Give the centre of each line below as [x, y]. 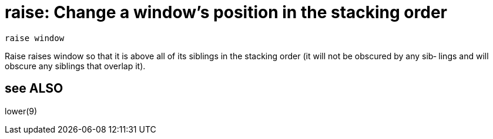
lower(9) [21, 111]
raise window [35, 38]
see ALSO [34, 89]
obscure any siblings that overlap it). [75, 66]
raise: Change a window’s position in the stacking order [226, 12]
